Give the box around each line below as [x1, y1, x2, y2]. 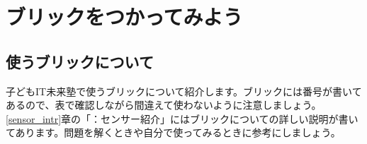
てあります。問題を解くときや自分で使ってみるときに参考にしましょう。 [6, 125, 341, 140]
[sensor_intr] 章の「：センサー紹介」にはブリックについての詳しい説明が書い [6, 111, 358, 126]
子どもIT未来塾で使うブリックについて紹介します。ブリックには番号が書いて [6, 83, 362, 98]
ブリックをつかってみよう [6, 2, 243, 31]
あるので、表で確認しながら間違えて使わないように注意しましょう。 [6, 97, 322, 112]
